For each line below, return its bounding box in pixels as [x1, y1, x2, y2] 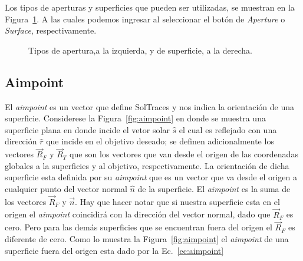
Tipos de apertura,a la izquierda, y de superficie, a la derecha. [28, 44, 252, 56]
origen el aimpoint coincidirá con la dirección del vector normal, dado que [5, 208, 271, 220]
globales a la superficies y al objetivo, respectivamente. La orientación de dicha [5, 159, 289, 171]
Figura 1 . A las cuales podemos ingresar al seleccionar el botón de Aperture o [5, 12, 285, 25]
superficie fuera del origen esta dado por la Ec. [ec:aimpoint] [5, 244, 224, 256]
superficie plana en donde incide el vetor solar [5, 123, 170, 136]
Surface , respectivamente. [5, 24, 97, 37]
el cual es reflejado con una [179, 123, 277, 136]
